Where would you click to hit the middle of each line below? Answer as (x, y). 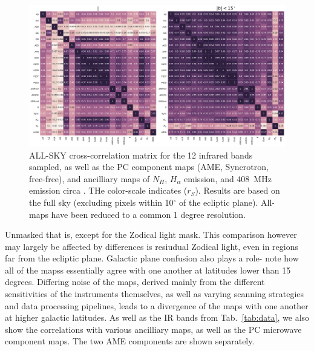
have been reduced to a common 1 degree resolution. (149, 214)
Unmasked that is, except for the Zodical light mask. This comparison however (151, 235)
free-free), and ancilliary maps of (90, 178)
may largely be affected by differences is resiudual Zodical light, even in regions (152, 246)
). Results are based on (237, 190)
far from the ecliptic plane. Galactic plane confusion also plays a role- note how (152, 258)
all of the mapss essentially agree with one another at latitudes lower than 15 (148, 270)
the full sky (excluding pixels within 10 (101, 202)
